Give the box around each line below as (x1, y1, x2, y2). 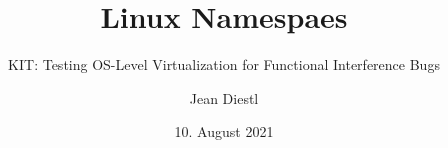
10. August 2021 (174, 121, 274, 142)
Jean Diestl (189, 87, 259, 108)
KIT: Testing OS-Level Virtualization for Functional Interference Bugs (8, 54, 440, 75)
